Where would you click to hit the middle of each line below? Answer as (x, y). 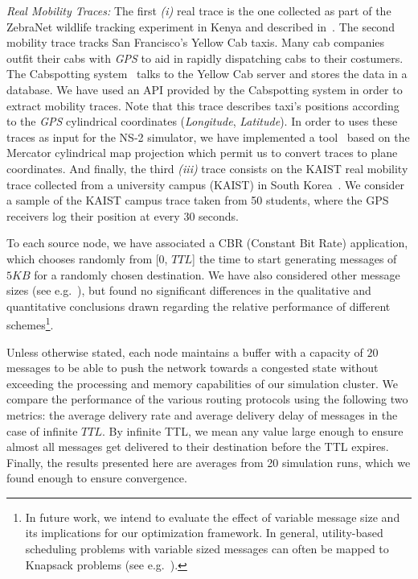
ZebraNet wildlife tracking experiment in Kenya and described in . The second (201, 26)
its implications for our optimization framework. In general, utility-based (204, 533)
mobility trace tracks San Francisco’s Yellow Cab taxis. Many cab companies (196, 42)
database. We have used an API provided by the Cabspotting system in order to (205, 89)
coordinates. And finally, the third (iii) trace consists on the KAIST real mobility (207, 168)
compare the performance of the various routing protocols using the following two (207, 399)
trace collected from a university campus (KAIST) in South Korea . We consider (206, 184)
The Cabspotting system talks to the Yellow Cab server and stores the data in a (207, 74)
